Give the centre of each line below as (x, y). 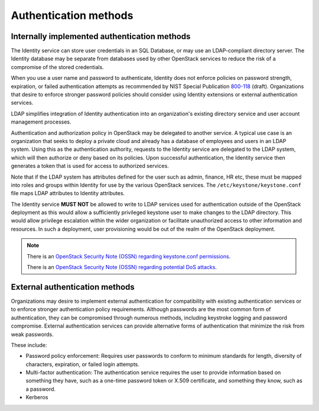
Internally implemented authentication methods (101, 36)
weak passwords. (32, 334)
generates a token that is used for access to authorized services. (90, 166)
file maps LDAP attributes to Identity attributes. (68, 193)
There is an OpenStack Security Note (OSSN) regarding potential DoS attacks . (122, 267)
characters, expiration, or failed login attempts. (83, 364)
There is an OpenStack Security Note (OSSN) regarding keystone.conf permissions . (129, 256)
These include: (29, 345)
